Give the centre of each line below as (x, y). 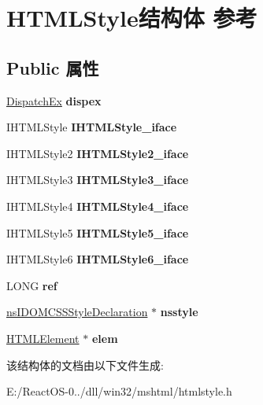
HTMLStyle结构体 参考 (132, 18)
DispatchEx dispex (54, 100)
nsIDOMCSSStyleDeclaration (77, 312)
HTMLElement (43, 338)
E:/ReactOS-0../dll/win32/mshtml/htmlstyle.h (119, 391)
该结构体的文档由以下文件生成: (85, 364)
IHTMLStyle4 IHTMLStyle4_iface (98, 206)
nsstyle (179, 312)
